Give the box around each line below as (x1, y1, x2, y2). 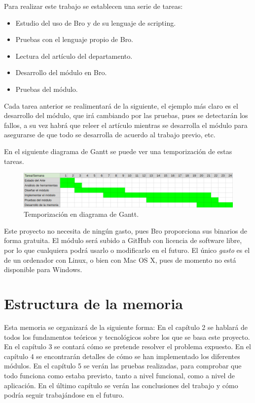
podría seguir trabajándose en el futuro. (4, 390, 124, 400)
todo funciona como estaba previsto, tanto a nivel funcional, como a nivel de (4, 370, 235, 380)
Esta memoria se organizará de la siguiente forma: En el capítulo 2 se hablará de (4, 322, 248, 332)
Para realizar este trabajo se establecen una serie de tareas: (4, 1, 183, 11)
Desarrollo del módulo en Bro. (15, 67, 107, 78)
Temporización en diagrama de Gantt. (24, 209, 139, 219)
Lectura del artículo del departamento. (15, 50, 133, 61)
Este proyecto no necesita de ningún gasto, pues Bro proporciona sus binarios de (4, 225, 248, 236)
